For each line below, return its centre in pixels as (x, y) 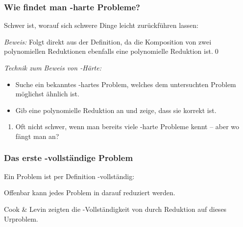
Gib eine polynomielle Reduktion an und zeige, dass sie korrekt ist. (116, 110)
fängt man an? (37, 136)
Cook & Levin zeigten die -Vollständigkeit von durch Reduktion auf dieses (115, 209)
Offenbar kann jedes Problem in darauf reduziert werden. (90, 193)
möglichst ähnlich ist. (47, 94)
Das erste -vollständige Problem (69, 158)
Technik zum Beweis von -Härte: (53, 68)
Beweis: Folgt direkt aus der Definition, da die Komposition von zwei (108, 41)
